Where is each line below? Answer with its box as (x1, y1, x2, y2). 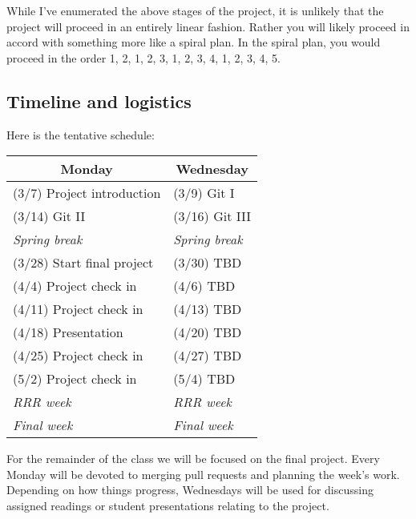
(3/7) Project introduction (13, 183, 161, 203)
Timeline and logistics (6, 88, 192, 113)
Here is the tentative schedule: (6, 126, 155, 143)
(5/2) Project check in (13, 369, 137, 388)
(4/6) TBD (173, 276, 236, 296)
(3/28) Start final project (13, 253, 154, 272)
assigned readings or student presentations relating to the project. (6, 497, 329, 513)
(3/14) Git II (13, 207, 86, 226)
